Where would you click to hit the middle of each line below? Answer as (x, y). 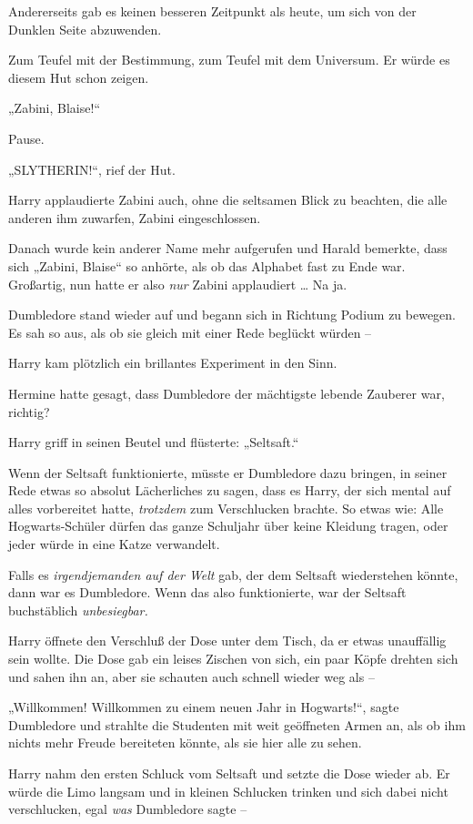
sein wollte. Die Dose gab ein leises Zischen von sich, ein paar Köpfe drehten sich (233, 659)
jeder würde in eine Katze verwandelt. (114, 544)
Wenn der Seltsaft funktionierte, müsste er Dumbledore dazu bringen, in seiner (228, 472)
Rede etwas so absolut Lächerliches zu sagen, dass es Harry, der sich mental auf (230, 490)
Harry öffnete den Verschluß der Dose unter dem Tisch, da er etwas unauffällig (227, 641)
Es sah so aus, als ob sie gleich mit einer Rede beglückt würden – (190, 332)
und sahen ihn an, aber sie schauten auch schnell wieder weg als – (191, 676)
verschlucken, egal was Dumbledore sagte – (128, 809)
